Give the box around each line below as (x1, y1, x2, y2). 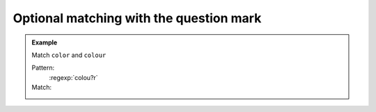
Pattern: (31, 63, 55, 72)
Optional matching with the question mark (13, 10, 262, 26)
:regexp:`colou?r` (49, 73, 98, 81)
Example (31, 38, 58, 47)
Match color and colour (31, 51, 107, 59)
